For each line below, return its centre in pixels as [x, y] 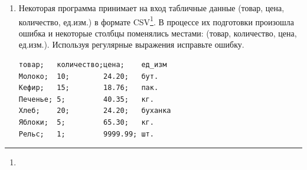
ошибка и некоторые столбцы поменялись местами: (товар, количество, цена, [158, 33]
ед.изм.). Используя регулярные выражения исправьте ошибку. [131, 44]
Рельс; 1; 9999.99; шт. [86, 134]
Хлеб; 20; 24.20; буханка [95, 111]
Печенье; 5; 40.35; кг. [86, 99]
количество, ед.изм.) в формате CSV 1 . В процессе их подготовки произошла [156, 21]
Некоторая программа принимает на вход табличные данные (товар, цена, [151, 8]
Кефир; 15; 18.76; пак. [89, 88]
